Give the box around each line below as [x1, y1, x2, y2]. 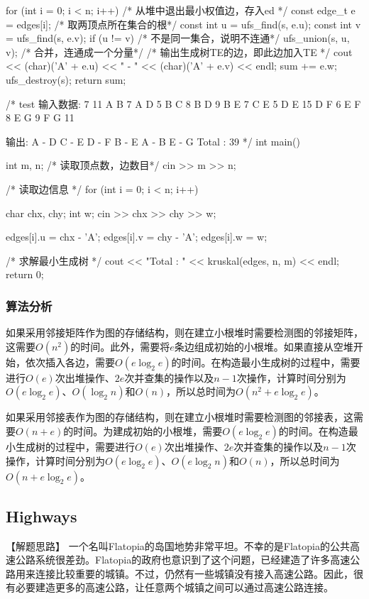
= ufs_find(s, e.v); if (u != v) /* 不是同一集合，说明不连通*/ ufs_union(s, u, [6, 31, 350, 45]
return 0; [6, 267, 44, 282]
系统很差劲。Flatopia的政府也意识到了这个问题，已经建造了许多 [35, 552, 331, 567]
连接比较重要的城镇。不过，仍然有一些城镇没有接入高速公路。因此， [35, 566, 353, 581]
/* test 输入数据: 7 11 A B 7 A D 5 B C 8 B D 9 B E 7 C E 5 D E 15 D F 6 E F [6, 96, 361, 111]
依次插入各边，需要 [25, 354, 115, 369]
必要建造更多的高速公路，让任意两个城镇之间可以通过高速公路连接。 [15, 580, 334, 595]
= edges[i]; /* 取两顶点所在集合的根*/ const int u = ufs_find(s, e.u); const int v [6, 16, 361, 31]
